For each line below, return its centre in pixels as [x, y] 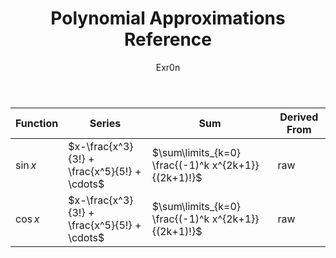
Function [37, 123]
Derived [299, 117]
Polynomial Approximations [168, 18]
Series [105, 123]
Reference [168, 39]
